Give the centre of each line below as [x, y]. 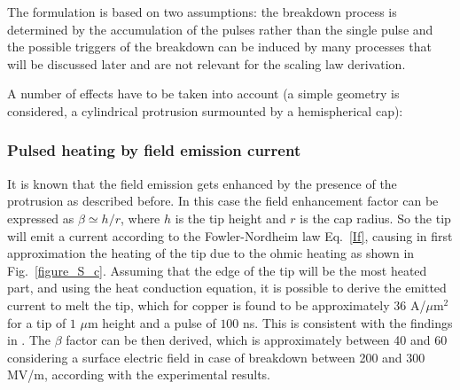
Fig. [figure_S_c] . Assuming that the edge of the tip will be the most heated [217, 270]
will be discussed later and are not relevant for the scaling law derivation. [207, 63]
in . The [29, 340]
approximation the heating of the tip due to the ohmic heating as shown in [211, 253]
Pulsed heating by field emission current [154, 150]
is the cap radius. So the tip [375, 218]
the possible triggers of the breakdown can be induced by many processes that [219, 47]
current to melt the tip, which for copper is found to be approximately [199, 304]
